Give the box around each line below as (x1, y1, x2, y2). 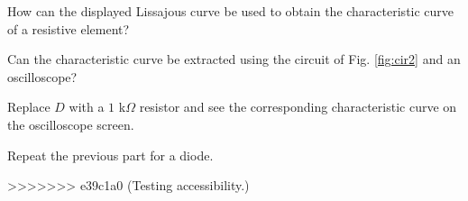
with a (69, 97, 105, 116)
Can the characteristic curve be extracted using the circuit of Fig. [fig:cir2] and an (7, 50, 461, 69)
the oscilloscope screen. (7, 114, 134, 133)
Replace (7, 97, 50, 116)
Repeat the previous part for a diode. (7, 145, 214, 164)
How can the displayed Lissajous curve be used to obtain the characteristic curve (7, 2, 454, 20)
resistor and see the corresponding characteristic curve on (139, 97, 457, 116)
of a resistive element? (7, 19, 130, 38)
